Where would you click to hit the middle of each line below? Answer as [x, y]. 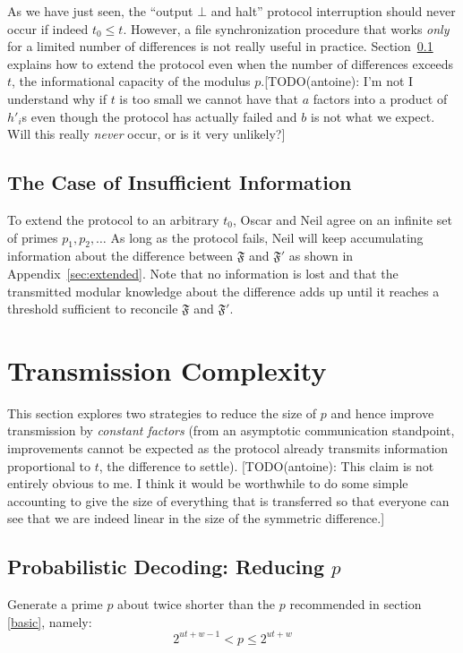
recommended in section [356, 604]
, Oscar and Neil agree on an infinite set [343, 219]
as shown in [321, 256]
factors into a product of [380, 98]
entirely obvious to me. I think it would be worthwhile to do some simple [208, 483]
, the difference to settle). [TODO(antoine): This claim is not [266, 465]
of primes [33, 237]
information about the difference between [120, 256]
